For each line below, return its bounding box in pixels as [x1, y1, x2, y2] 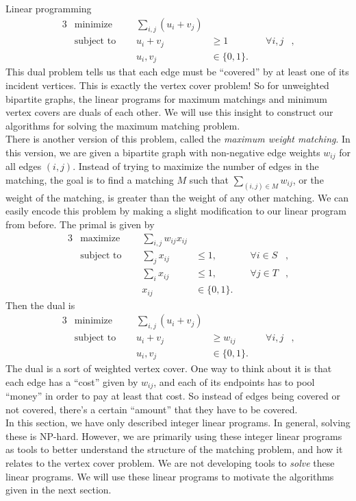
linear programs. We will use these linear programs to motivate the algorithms [5, 469, 334, 483]
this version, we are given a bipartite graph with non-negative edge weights [5, 145, 320, 159]
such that [189, 173, 229, 186]
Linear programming [5, 1, 92, 15]
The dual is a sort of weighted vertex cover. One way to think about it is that [5, 361, 332, 375]
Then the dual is [5, 297, 75, 312]
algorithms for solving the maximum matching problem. [5, 118, 240, 132]
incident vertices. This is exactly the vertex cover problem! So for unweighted [5, 77, 329, 92]
